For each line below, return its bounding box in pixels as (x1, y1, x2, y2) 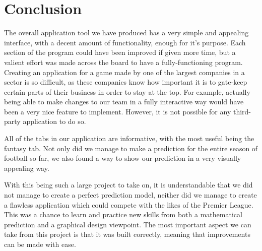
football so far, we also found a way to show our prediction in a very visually (4, 153, 241, 163)
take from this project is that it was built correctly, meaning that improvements (4, 229, 250, 239)
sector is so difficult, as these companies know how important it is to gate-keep (4, 77, 247, 87)
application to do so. (23, 116, 86, 127)
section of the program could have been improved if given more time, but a (4, 47, 236, 57)
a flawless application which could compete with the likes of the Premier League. (4, 199, 253, 210)
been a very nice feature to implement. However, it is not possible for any (4, 106, 231, 116)
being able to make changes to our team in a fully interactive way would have (4, 96, 244, 107)
